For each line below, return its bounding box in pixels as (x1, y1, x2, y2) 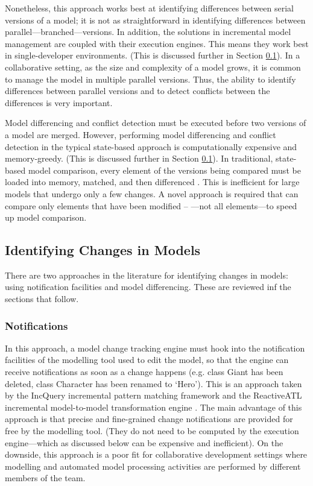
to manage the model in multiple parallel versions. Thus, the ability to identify (5, 72, 296, 85)
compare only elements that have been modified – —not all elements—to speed (5, 199, 297, 212)
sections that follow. (5, 292, 79, 305)
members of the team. (5, 472, 86, 484)
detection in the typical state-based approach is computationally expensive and (5, 140, 297, 153)
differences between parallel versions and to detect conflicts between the (5, 84, 270, 97)
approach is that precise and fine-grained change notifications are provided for (5, 412, 293, 425)
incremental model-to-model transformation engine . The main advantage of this (5, 400, 302, 413)
